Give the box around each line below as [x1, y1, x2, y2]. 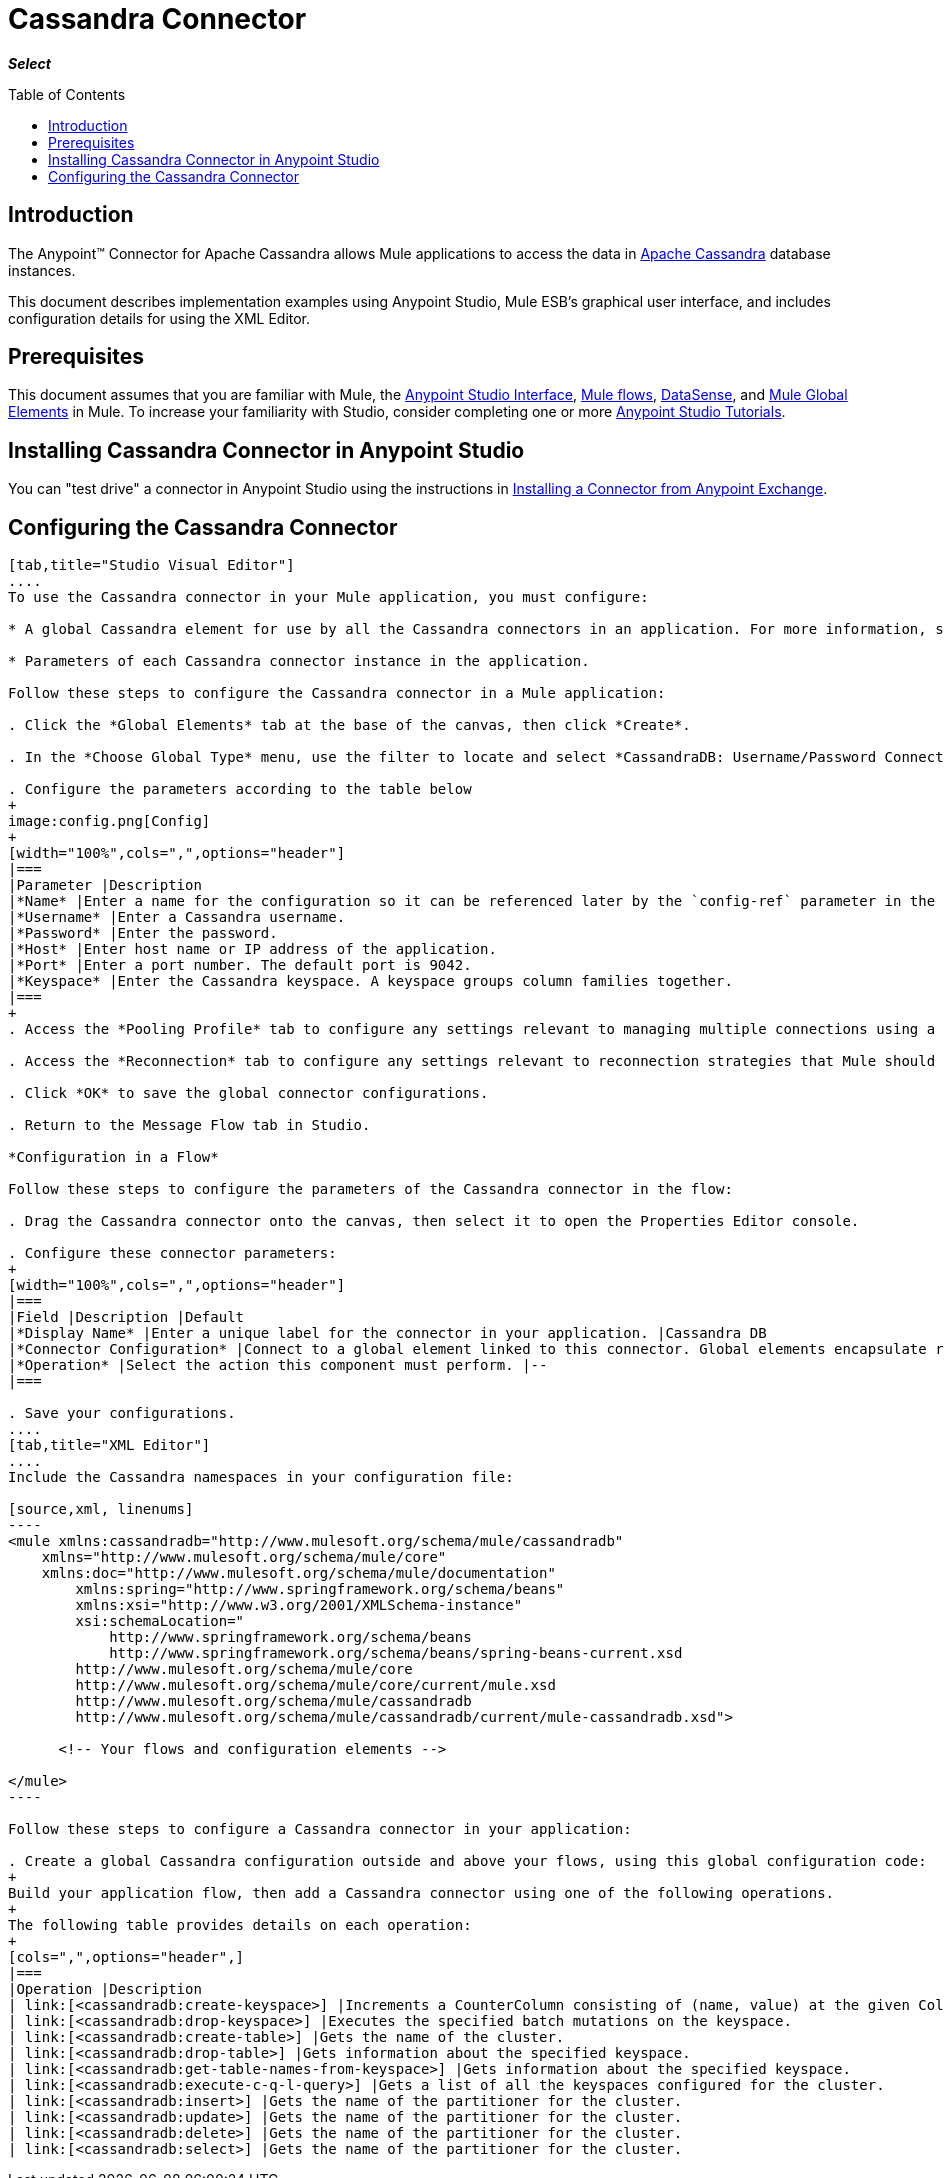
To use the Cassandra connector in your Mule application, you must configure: [8, 589, 649, 606]
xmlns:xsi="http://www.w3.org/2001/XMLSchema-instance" [75, 1597, 523, 1614]
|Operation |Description [8, 1981, 202, 1998]
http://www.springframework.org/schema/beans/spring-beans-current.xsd [109, 1645, 683, 1662]
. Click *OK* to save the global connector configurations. [8, 1085, 489, 1102]
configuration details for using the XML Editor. [8, 309, 311, 327]
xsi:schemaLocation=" [75, 1613, 245, 1630]
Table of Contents [8, 85, 126, 103]
